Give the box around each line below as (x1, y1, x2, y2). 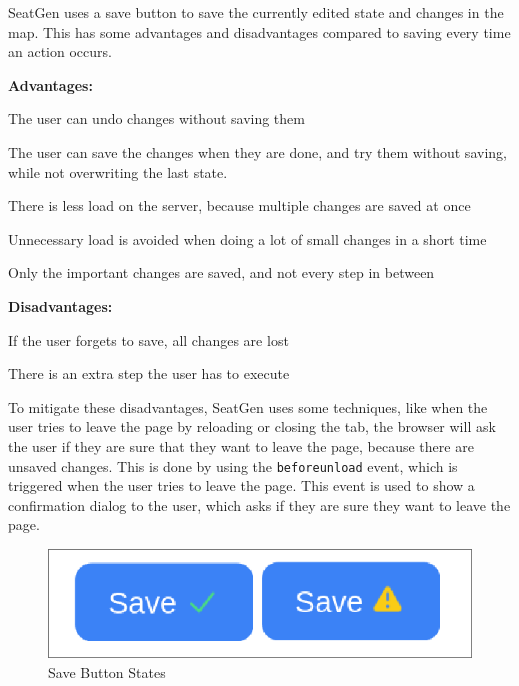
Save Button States (48, 661, 166, 682)
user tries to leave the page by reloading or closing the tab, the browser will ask (8, 416, 496, 437)
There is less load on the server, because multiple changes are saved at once (8, 195, 471, 216)
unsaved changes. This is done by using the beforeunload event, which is (8, 455, 458, 476)
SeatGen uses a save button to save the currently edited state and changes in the (8, 2, 504, 22)
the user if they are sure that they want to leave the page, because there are (8, 435, 474, 456)
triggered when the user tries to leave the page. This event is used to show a (8, 475, 475, 496)
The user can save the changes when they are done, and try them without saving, (8, 141, 507, 162)
